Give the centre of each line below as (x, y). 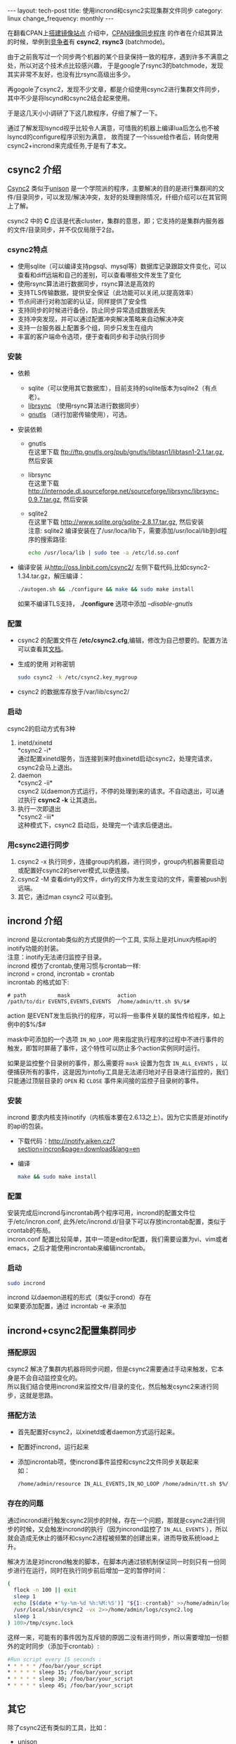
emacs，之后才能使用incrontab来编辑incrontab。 (78, 1248)
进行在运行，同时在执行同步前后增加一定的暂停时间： (90, 1570)
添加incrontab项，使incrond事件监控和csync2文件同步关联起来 (108, 1462)
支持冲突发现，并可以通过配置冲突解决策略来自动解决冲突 (100, 319)
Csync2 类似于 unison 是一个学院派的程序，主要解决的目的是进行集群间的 (113, 188)
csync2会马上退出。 (46, 767)
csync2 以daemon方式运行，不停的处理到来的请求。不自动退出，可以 (118, 791)
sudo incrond (26, 1283)
